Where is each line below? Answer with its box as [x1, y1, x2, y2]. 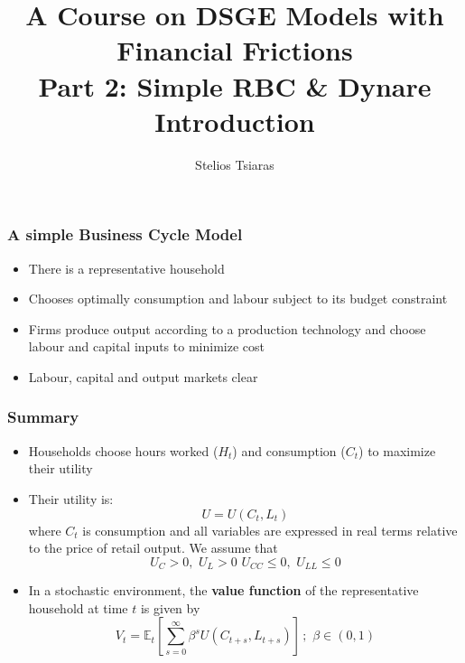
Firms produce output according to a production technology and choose [28, 319, 426, 338]
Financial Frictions [116, 32, 353, 69]
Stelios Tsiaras [195, 154, 274, 173]
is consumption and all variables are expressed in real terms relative [82, 520, 458, 539]
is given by [140, 598, 200, 617]
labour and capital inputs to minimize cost [28, 337, 265, 356]
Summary [7, 406, 79, 428]
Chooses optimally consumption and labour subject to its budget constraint [28, 289, 448, 308]
